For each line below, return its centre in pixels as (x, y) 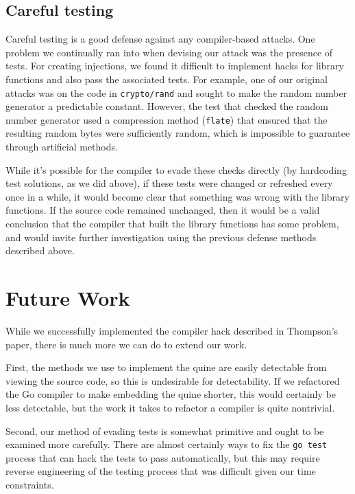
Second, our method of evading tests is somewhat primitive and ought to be (165, 430)
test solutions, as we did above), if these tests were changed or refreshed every (169, 183)
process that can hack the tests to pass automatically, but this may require (163, 457)
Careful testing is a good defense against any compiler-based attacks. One (160, 39)
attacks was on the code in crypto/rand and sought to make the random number (176, 92)
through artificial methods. (62, 147)
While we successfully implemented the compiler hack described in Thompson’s (172, 330)
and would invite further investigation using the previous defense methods (161, 237)
